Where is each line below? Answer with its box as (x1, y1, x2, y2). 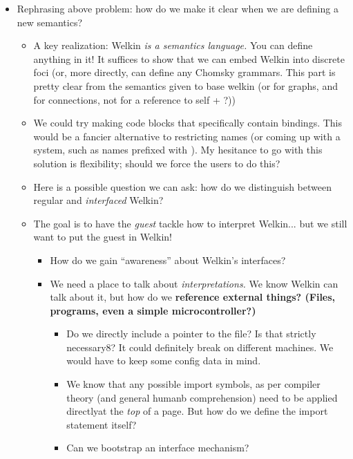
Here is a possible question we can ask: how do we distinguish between (33, 179, 332, 194)
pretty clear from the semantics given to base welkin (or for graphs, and (33, 78, 338, 93)
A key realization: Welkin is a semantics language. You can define (33, 38, 313, 53)
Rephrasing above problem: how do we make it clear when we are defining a (17, 1, 338, 15)
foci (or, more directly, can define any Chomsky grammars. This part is (33, 65, 336, 79)
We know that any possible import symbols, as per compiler (66, 377, 321, 391)
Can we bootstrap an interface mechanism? (66, 440, 249, 455)
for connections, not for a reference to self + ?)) (33, 92, 236, 106)
